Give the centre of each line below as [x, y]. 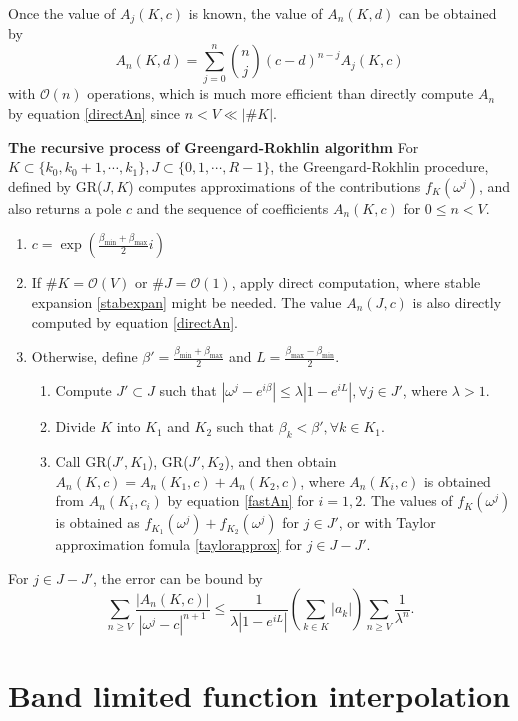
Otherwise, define [84, 356]
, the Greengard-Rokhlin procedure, [379, 166]
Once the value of [62, 13]
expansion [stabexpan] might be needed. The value [186, 301]
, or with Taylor [387, 522]
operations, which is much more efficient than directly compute [280, 93]
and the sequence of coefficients [232, 207]
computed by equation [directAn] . [135, 321]
